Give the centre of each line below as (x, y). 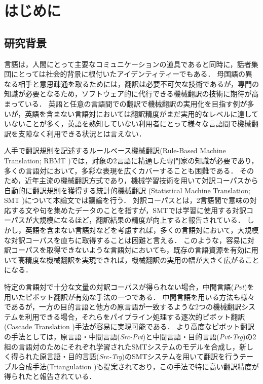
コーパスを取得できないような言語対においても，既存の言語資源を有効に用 (135, 250)
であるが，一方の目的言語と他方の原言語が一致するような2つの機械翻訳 (123, 307)
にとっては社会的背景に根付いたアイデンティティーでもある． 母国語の (128, 74)
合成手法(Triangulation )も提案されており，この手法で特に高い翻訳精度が (138, 366)
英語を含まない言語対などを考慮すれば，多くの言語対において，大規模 (142, 230)
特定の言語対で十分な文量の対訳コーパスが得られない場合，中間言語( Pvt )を (129, 287)
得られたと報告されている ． (50, 376)
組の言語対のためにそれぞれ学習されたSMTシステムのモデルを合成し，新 (125, 346)
